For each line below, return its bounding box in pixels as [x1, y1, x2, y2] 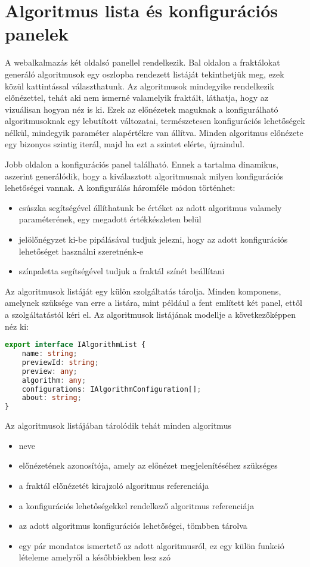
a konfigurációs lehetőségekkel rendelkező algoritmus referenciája [18, 499, 255, 512]
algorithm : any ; [21, 376, 86, 385]
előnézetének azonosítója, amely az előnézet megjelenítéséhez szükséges [18, 459, 278, 472]
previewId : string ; [21, 358, 99, 367]
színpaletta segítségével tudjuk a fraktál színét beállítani [18, 265, 225, 277]
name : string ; [21, 349, 77, 358]
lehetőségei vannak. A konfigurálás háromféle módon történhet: [5, 181, 235, 194]
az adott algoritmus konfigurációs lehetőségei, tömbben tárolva [18, 519, 247, 532]
